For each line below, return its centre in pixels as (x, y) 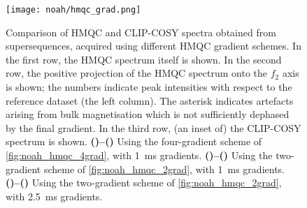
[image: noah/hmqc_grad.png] (73, 10)
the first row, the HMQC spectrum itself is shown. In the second (144, 59)
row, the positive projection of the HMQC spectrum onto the (136, 73)
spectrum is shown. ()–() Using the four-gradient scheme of (134, 141)
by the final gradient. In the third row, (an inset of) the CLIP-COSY (153, 127)
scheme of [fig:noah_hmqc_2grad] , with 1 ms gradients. (164, 169)
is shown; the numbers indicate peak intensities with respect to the (149, 87)
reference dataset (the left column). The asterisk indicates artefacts (150, 100)
